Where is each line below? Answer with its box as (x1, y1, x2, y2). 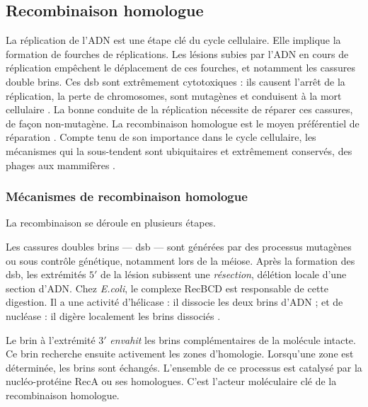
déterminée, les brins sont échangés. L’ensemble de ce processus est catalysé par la (6, 360, 362, 374)
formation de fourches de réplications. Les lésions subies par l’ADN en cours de (6, 46, 349, 61)
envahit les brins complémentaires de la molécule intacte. (110, 332, 356, 347)
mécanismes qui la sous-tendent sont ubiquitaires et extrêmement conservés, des (6, 143, 352, 158)
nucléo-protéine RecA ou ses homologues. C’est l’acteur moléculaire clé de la (6, 374, 337, 389)
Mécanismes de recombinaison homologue (6, 188, 248, 205)
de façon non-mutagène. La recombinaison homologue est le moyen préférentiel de (6, 115, 360, 130)
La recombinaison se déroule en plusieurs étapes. (6, 215, 217, 230)
